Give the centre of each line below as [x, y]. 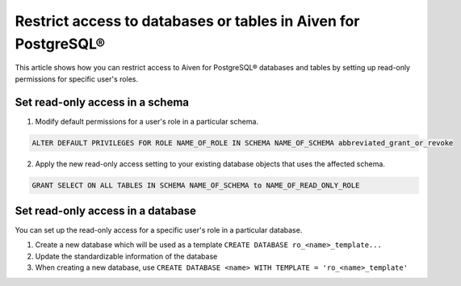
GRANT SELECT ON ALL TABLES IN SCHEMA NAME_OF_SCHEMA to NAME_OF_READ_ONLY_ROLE [196, 185]
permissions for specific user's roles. [77, 79]
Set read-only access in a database [106, 211]
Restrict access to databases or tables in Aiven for [187, 21]
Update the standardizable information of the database [126, 256]
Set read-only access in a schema [102, 102]
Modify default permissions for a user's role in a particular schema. [147, 121]
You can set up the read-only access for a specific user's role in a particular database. [159, 230]
